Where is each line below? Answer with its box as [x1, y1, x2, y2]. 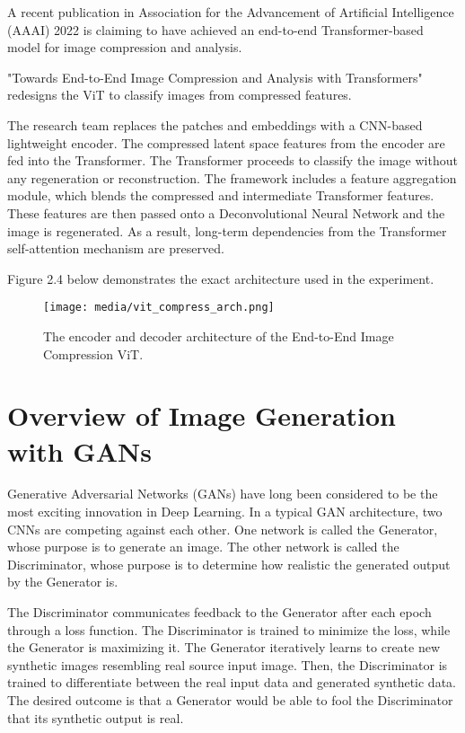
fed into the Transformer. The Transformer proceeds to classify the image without [7, 151, 458, 170]
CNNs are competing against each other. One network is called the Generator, [7, 519, 438, 538]
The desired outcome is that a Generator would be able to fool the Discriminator [7, 691, 453, 709]
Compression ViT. [43, 344, 144, 363]
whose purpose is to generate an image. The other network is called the [7, 537, 399, 556]
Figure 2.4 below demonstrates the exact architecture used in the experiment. [7, 269, 434, 287]
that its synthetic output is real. [7, 708, 184, 727]
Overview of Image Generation [7, 397, 396, 434]
